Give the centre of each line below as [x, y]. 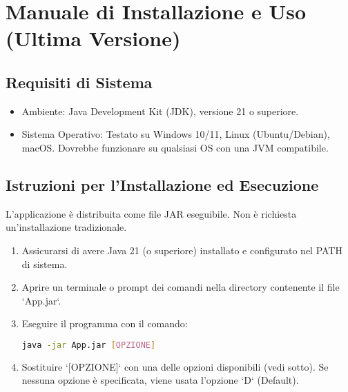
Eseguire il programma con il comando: [105, 323]
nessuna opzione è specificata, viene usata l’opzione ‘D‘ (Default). [160, 380]
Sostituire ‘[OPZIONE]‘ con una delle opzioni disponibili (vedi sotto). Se [175, 366]
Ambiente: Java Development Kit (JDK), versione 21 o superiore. [160, 111]
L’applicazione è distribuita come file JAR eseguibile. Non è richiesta [151, 213]
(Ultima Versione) [93, 38]
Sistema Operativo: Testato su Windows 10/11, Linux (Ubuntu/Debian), [176, 134]
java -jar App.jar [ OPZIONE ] [89, 345]
